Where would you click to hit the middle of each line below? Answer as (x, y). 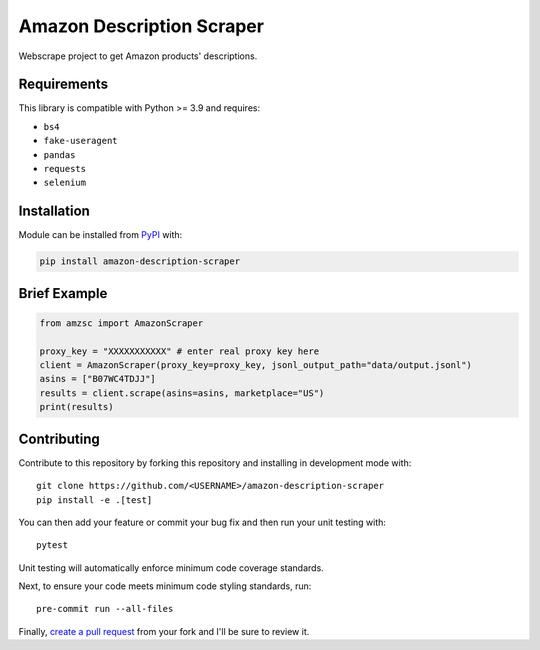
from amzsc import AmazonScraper (121, 323)
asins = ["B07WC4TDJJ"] (98, 379)
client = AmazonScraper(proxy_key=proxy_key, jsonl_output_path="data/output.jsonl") (255, 365)
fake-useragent (81, 141)
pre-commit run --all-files (105, 609)
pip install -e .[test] (94, 499)
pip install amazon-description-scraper (139, 261)
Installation (54, 211)
